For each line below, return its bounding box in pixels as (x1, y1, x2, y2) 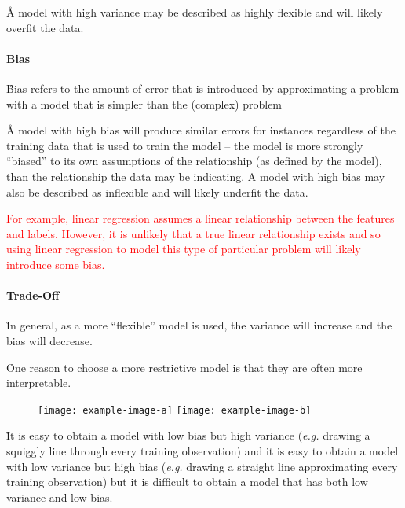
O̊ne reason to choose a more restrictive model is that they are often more (6, 359, 363, 375)
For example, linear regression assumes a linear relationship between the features (6, 210, 395, 226)
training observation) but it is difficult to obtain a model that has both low (6, 473, 368, 490)
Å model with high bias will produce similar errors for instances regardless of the (6, 122, 396, 138)
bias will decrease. (6, 332, 93, 348)
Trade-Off (6, 287, 60, 304)
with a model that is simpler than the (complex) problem (6, 95, 283, 112)
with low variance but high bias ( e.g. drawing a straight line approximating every (6, 458, 398, 474)
